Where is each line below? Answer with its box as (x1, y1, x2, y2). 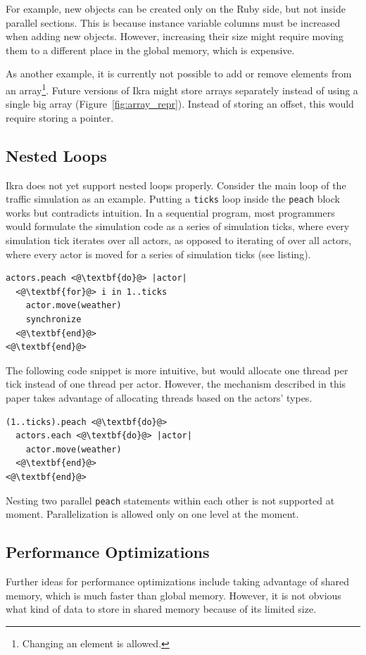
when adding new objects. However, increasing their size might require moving (6, 29, 343, 44)
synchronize (25, 314, 82, 325)
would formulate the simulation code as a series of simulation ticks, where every (6, 219, 350, 234)
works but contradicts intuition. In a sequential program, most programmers (6, 205, 335, 220)
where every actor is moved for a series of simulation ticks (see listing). (6, 246, 311, 261)
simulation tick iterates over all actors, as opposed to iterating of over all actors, (6, 233, 352, 248)
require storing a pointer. (6, 110, 114, 125)
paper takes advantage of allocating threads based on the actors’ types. (6, 390, 313, 405)
